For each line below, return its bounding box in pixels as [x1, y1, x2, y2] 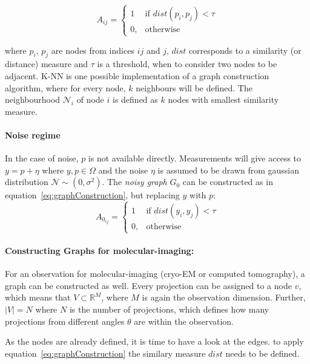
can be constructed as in [182, 175, 273, 188]
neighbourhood [5, 93, 61, 106]
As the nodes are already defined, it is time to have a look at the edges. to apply [5, 335, 304, 348]
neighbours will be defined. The [136, 81, 252, 94]
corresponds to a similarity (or [188, 44, 302, 56]
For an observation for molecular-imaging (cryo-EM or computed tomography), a [5, 267, 305, 280]
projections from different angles [5, 314, 125, 327]
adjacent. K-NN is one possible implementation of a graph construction [5, 69, 269, 82]
